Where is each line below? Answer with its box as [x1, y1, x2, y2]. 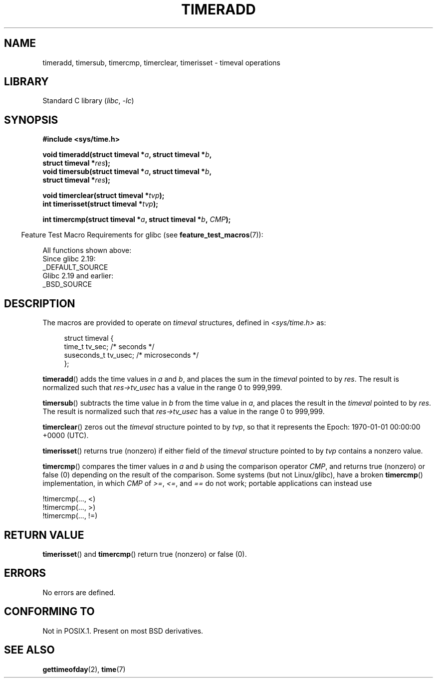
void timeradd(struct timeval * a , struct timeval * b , [42, 150, 212, 159]
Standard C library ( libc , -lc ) [42, 96, 134, 105]
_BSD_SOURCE [42, 280, 92, 289]
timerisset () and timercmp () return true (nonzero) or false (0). [42, 549, 247, 558]
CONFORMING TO [4, 605, 95, 618]
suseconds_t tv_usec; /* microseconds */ [64, 351, 199, 360]
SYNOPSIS [4, 113, 58, 126]
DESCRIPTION [4, 297, 75, 310]
